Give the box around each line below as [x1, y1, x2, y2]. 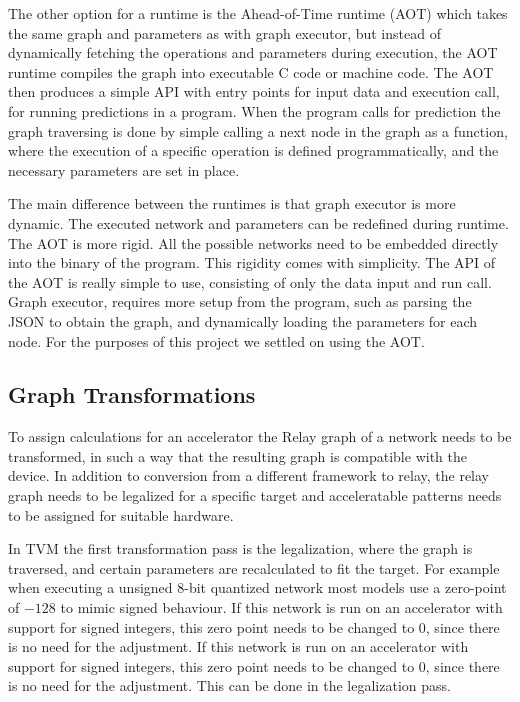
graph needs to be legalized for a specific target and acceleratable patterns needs [8, 485, 502, 506]
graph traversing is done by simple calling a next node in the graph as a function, [8, 120, 508, 141]
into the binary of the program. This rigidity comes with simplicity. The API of [8, 252, 496, 273]
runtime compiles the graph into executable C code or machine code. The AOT [8, 61, 494, 82]
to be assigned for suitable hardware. [8, 504, 234, 525]
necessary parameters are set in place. [8, 159, 240, 180]
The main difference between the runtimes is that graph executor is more [8, 193, 456, 214]
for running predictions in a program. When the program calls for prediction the [8, 100, 501, 121]
